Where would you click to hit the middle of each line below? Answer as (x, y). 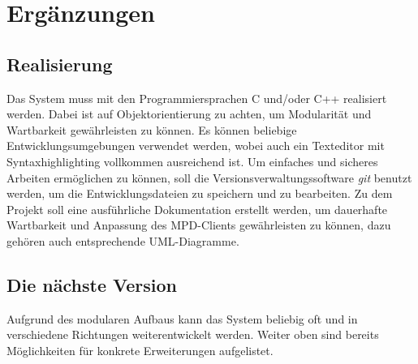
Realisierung (60, 64)
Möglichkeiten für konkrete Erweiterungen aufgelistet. (140, 350)
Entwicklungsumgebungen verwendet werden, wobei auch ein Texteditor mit (196, 146)
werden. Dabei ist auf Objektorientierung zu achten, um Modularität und (189, 114)
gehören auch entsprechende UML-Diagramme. (123, 240)
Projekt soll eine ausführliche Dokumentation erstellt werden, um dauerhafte (197, 209)
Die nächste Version (92, 284)
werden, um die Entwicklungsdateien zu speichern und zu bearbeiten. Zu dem (200, 193)
